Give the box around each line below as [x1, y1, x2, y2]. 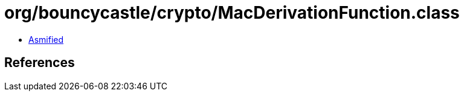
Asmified [28, 34, 64, 45]
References [4, 55, 75, 71]
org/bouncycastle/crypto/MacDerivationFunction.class [4, 2, 460, 23]
